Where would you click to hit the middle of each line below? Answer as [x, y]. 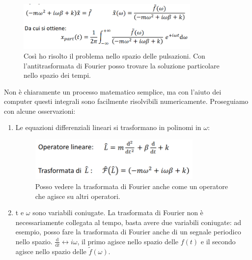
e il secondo [218, 241]
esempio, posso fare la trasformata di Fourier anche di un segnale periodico [128, 232]
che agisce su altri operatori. [78, 196]
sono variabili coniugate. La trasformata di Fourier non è [118, 212]
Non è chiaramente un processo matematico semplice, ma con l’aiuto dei [113, 91]
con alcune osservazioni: [40, 111]
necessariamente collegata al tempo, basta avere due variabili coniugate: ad [128, 222]
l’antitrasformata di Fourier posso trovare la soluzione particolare [122, 65]
